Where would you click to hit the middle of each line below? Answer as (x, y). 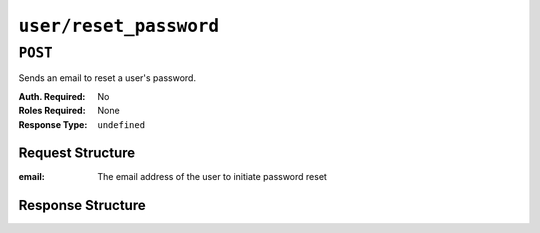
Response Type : (53, 124)
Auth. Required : (52, 96)
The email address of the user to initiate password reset (212, 177)
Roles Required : (52, 111)
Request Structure (77, 153)
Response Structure (82, 205)
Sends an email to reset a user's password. (107, 78)
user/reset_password (119, 26)
